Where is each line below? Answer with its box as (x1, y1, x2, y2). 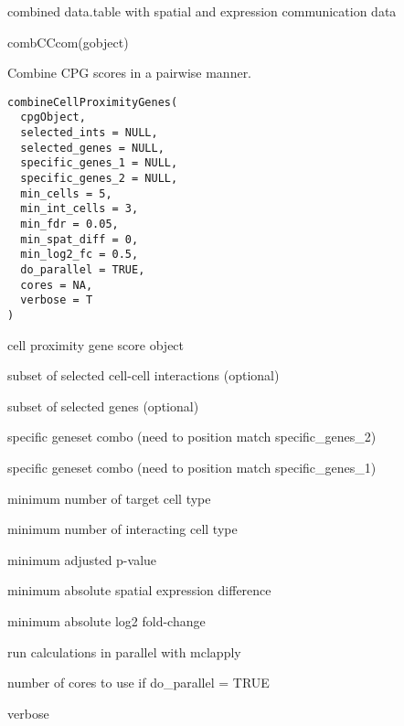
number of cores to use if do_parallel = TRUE (7, 673, 270, 692)
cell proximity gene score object (7, 335, 185, 354)
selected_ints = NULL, (20, 126, 158, 140)
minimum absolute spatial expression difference (7, 581, 271, 600)
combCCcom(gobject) (7, 32, 129, 51)
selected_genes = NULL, (20, 141, 165, 155)
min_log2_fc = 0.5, (20, 248, 139, 262)
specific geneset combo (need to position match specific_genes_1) (7, 458, 377, 476)
